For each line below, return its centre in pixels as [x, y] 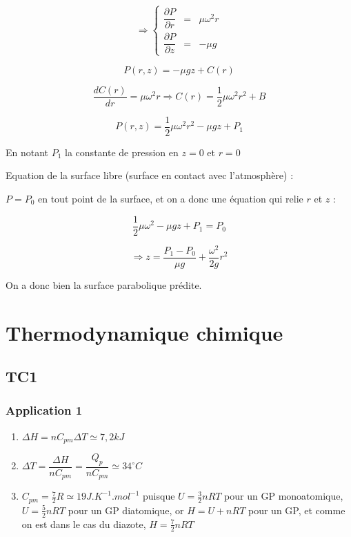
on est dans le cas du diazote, [84, 524]
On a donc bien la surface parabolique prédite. [104, 284]
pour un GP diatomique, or [126, 510]
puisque [159, 496]
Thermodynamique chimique [144, 332]
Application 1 [44, 410]
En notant [27, 152]
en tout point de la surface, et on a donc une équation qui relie [171, 198]
